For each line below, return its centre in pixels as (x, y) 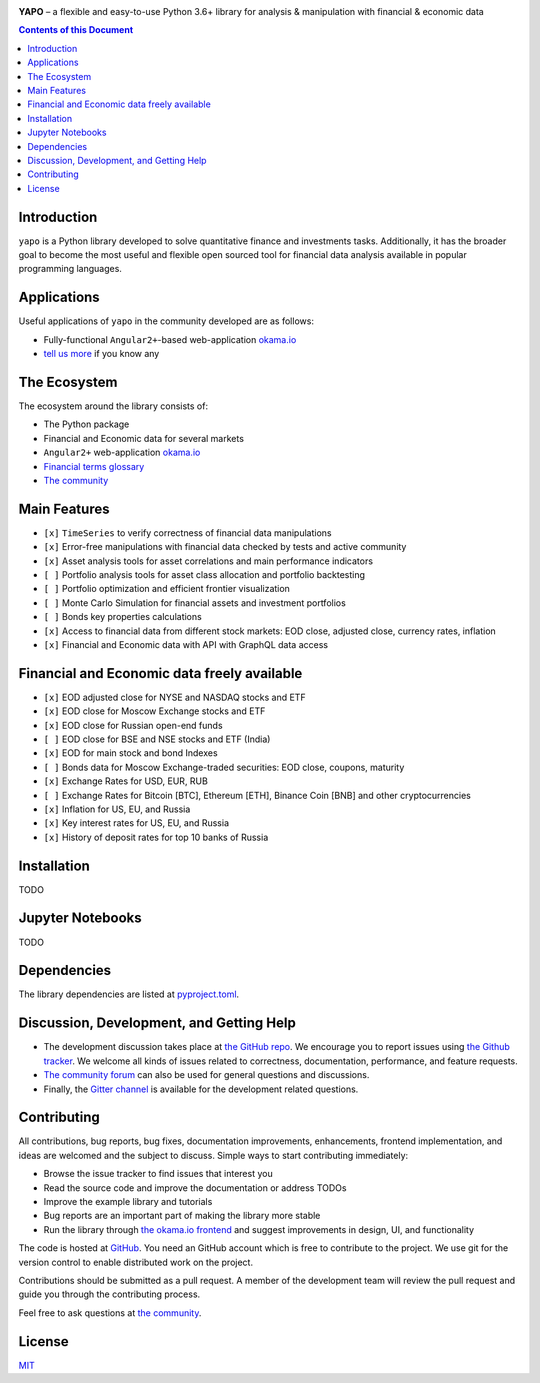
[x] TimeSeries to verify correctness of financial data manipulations (187, 532)
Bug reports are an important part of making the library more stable (182, 1216)
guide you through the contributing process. (109, 1294)
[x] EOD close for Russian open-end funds (133, 725)
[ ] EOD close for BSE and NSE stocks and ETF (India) (157, 739)
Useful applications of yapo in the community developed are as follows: (166, 321)
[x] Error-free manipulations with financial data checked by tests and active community (225, 547)
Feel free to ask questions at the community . (110, 1312)
